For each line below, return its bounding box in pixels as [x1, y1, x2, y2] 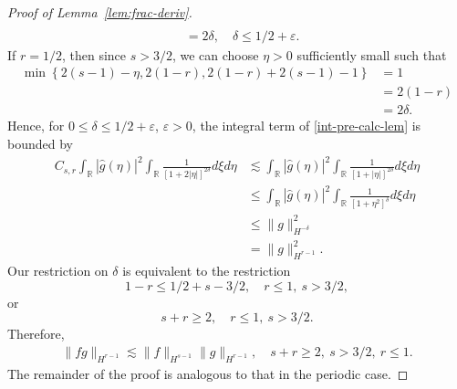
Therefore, [7, 324, 65, 343]
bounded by [7, 133, 73, 152]
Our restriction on [7, 261, 109, 279]
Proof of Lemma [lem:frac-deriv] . [7, 3, 192, 21]
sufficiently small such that [296, 45, 447, 64]
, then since [61, 45, 127, 64]
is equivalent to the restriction [122, 261, 291, 279]
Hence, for [7, 116, 65, 135]
